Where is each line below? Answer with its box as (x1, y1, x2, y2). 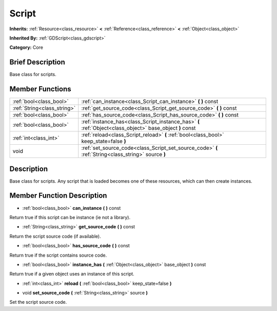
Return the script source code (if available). (9, 233, 101, 239)
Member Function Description (9, 191, 107, 200)
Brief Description (9, 58, 65, 67)
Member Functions (9, 85, 71, 93)
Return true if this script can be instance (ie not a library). (9, 214, 131, 220)
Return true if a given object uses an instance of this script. (9, 271, 134, 277)
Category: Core (9, 44, 44, 51)
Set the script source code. (9, 299, 67, 305)
